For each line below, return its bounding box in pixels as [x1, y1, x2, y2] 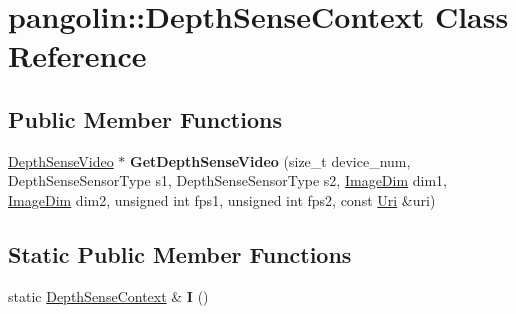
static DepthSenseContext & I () [8, 285, 209, 306]
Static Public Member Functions [8, 238, 352, 269]
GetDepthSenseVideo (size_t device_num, [130, 150, 411, 171]
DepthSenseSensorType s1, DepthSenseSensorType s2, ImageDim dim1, [8, 170, 448, 191]
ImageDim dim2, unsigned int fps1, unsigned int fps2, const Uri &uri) [8, 189, 436, 210]
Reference [8, 35, 147, 76]
